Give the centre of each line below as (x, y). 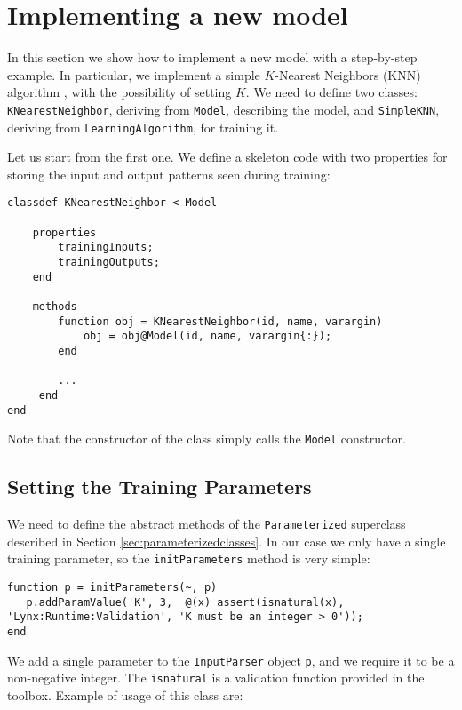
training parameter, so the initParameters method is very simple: (189, 558)
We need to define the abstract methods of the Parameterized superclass (207, 524)
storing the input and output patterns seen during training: (169, 174)
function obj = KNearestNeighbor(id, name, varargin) (220, 321)
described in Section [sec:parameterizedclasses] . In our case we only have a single (227, 541)
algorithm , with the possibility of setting (119, 92)
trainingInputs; (106, 247)
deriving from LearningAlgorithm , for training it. (143, 127)
